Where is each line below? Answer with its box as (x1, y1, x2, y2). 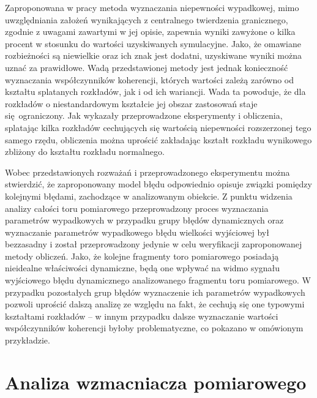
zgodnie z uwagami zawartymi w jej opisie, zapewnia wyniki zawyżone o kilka (5, 25, 296, 38)
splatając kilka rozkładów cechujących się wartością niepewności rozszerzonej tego (5, 121, 311, 133)
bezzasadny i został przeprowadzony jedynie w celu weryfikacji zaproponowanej (5, 238, 302, 250)
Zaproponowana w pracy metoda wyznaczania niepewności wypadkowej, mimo (5, 1, 299, 13)
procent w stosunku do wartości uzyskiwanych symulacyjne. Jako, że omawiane (5, 37, 302, 50)
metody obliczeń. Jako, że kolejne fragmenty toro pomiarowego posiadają (5, 249, 279, 262)
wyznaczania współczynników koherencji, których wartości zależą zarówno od (5, 73, 294, 86)
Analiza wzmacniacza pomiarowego (5, 369, 307, 394)
